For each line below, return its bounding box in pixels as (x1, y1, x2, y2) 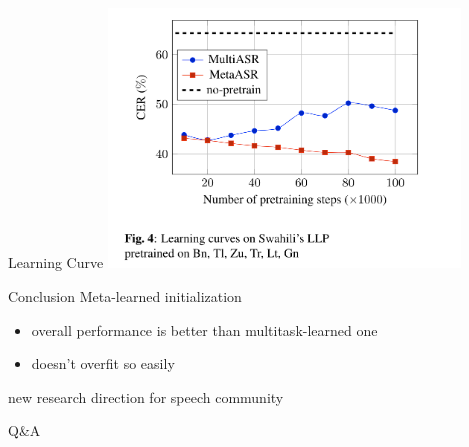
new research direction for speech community (8, 386, 284, 407)
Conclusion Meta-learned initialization (8, 286, 242, 306)
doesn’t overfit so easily (31, 353, 175, 374)
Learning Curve (8, 252, 104, 273)
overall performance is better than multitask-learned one (31, 319, 378, 340)
